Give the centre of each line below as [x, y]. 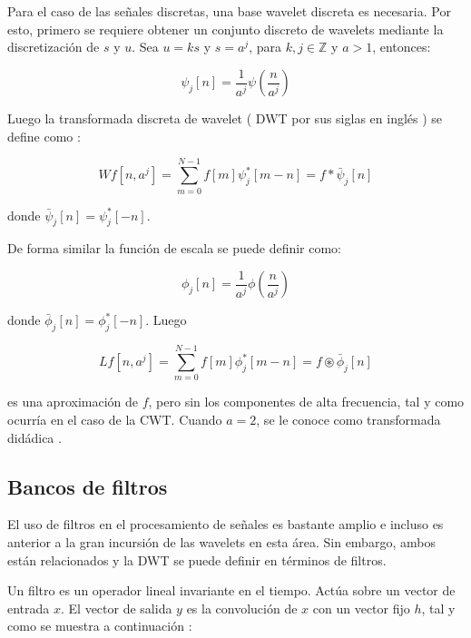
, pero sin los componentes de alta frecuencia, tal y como [306, 402]
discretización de [54, 47]
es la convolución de [242, 608]
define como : [44, 136]
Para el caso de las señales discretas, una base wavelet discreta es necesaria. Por [229, 11]
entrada [29, 608]
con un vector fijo [361, 608]
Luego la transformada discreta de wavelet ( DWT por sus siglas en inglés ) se [225, 118]
